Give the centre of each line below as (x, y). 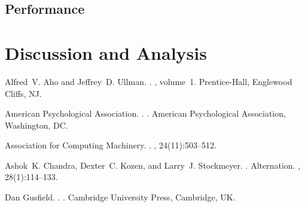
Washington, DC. (36, 125)
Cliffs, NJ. (23, 93)
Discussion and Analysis (106, 52)
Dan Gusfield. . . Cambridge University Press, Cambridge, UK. (120, 197)
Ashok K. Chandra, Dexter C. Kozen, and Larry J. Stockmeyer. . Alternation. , (153, 165)
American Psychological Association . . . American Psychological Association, (145, 113)
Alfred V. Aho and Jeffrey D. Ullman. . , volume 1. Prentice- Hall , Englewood (149, 81)
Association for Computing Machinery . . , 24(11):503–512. (111, 145)
